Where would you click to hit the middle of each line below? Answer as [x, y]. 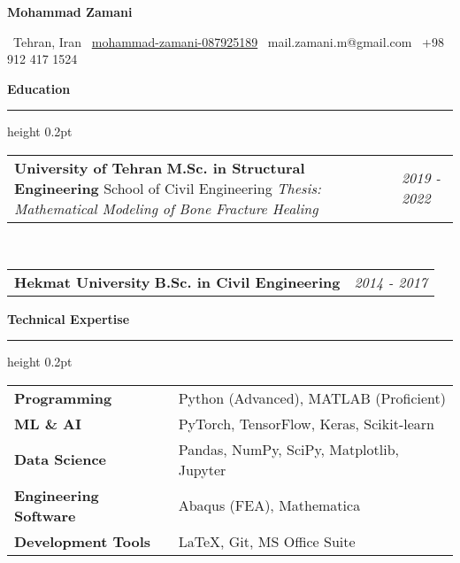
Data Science [61, 459]
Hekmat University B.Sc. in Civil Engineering [177, 281]
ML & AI [48, 423]
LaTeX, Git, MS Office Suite [267, 541]
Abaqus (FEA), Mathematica [269, 505]
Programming [63, 397]
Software [45, 515]
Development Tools [83, 541]
